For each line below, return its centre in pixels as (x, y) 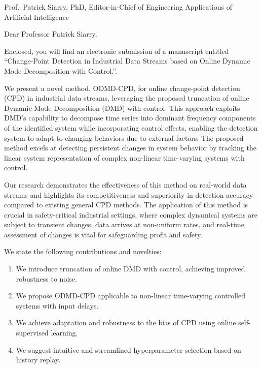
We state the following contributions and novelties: (83, 251)
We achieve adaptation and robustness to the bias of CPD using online (126, 323)
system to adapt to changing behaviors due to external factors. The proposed (124, 137)
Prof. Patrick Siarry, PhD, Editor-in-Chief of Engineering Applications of (118, 7)
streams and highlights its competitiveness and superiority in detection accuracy (129, 194)
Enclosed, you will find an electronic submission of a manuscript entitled (117, 51)
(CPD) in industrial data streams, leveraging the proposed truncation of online (127, 98)
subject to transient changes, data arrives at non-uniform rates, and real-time (124, 224)
